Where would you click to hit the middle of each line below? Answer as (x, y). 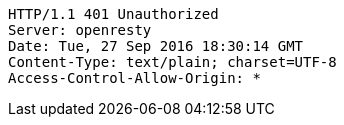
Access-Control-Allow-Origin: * (134, 78)
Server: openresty (80, 30)
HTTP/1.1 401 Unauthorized (113, 14)
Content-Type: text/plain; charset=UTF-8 (172, 62)
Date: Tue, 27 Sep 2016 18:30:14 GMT (156, 46)
